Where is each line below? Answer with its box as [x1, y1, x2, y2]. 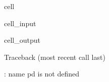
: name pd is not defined [4, 68, 80, 79]
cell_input [4, 18, 36, 28]
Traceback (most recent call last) [4, 51, 105, 62]
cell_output [4, 35, 40, 45]
